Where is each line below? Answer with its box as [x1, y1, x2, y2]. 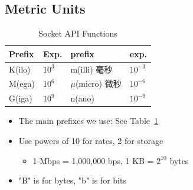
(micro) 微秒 [75, 77, 122, 90]
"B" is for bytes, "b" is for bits [18, 174, 126, 186]
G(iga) [9, 92, 32, 104]
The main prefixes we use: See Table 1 [18, 114, 159, 127]
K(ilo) [9, 63, 31, 75]
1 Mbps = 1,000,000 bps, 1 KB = [32, 154, 154, 166]
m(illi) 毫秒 [70, 63, 113, 75]
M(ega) [9, 77, 35, 90]
